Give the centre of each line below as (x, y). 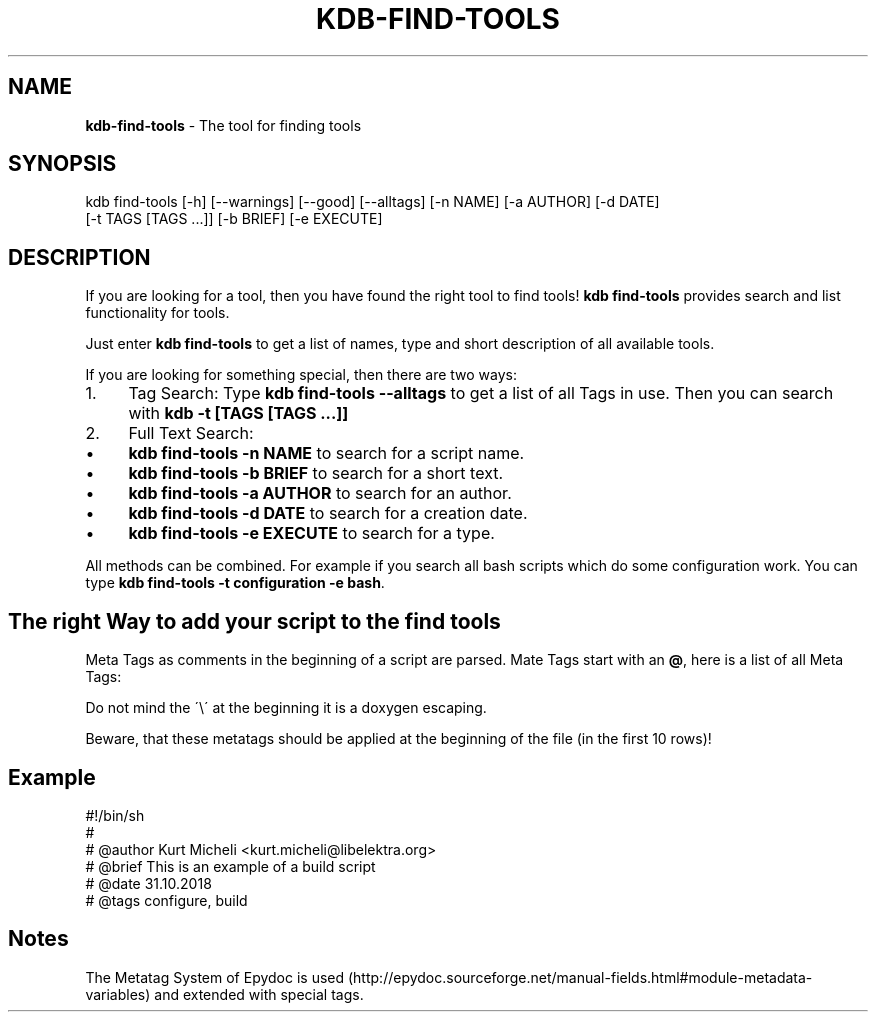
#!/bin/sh (115, 815)
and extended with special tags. (259, 994)
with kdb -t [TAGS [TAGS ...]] (238, 413)
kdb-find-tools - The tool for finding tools (223, 125)
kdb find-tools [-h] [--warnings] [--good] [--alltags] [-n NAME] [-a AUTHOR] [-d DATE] (372, 202)
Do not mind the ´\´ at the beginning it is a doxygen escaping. (286, 708)
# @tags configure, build (166, 900)
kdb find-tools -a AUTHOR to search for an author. (320, 493)
